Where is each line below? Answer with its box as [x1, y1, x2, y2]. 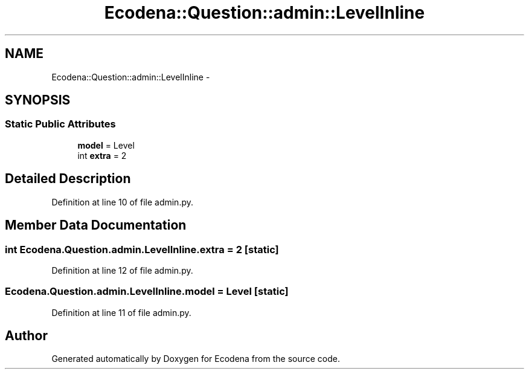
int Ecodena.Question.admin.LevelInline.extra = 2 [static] [5, 243, 279, 256]
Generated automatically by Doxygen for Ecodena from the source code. [51, 353, 341, 364]
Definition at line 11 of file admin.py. [51, 307, 191, 318]
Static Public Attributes [5, 118, 116, 131]
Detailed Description [5, 171, 131, 187]
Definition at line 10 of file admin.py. [51, 196, 194, 207]
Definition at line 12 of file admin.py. [51, 265, 193, 276]
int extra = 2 [77, 150, 127, 161]
